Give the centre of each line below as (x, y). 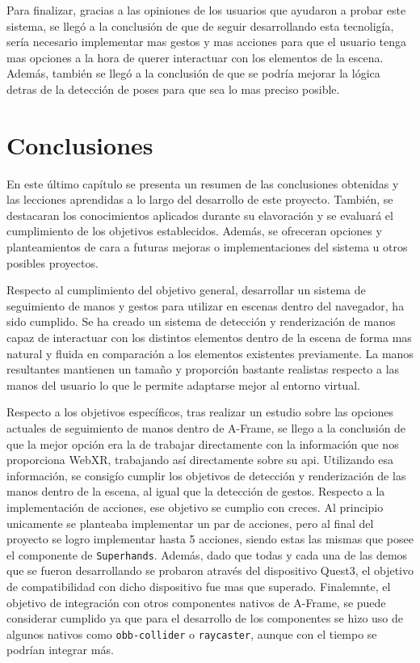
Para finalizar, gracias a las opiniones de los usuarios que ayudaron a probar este (206, 10)
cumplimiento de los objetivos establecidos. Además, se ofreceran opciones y (194, 231)
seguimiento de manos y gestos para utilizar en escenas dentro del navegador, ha (206, 305)
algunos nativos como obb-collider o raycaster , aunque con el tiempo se (192, 633)
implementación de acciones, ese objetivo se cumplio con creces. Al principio (195, 507)
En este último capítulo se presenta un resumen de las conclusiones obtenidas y (203, 183)
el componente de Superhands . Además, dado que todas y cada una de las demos (207, 554)
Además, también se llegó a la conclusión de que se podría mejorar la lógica (193, 73)
